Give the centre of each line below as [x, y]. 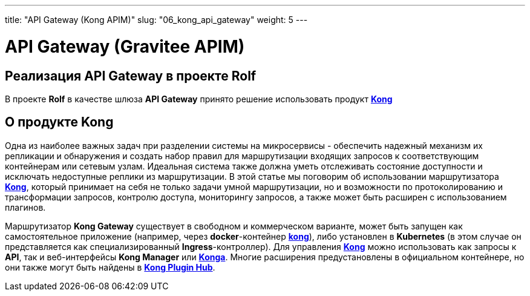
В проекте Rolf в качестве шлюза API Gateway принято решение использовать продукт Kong [199, 99]
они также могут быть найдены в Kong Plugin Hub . [110, 267]
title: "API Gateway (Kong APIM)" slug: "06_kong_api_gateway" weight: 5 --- [156, 20]
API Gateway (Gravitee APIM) [125, 46]
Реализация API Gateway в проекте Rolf [131, 76]
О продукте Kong [59, 122]
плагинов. [25, 207]
